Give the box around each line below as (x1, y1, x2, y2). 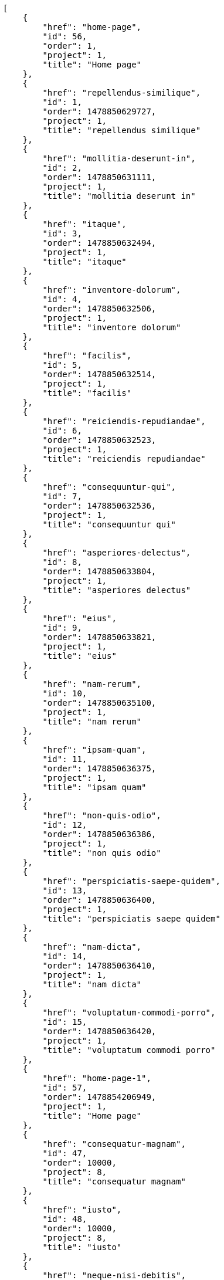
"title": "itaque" (42, 257, 127, 266)
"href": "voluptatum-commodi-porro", (42, 1008, 216, 1017)
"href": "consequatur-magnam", (42, 1139, 186, 1149)
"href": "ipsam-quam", (42, 745, 147, 754)
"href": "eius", (42, 614, 117, 623)
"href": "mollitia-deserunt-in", (42, 154, 196, 163)
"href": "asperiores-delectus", (42, 548, 191, 557)
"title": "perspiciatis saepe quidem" (42, 914, 220, 923)
